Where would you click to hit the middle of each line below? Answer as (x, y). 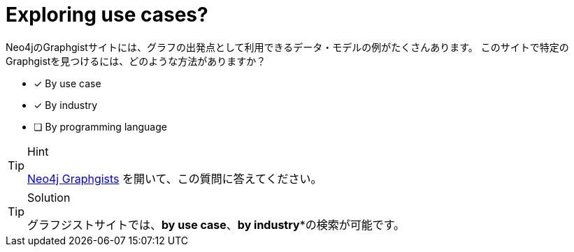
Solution (49, 197)
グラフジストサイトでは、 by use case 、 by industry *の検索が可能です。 (216, 224)
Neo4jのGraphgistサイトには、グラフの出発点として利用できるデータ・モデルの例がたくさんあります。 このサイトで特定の (287, 47)
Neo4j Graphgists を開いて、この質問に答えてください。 (175, 178)
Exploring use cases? (107, 15)
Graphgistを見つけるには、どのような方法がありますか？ (136, 61)
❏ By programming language (100, 126)
